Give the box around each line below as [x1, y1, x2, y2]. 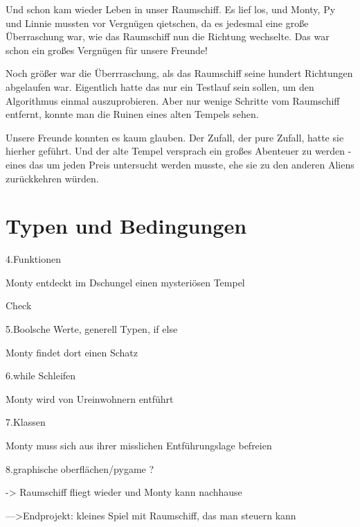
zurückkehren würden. [6, 171, 99, 185]
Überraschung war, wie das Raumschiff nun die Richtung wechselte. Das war [6, 29, 330, 44]
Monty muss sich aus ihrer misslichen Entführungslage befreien [6, 438, 272, 452]
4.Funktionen [6, 252, 61, 266]
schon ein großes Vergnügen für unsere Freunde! [6, 42, 208, 57]
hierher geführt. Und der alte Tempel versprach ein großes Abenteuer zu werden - [6, 144, 352, 158]
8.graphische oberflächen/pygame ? [6, 461, 154, 476]
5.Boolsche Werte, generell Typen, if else [6, 322, 178, 336]
